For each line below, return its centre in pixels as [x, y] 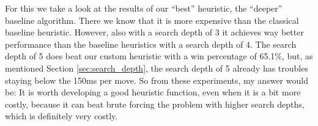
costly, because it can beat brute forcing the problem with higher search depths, [155, 104]
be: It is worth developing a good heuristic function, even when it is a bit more [153, 92]
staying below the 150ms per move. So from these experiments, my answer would [157, 80]
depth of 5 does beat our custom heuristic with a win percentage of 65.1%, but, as [159, 56]
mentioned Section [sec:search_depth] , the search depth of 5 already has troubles [157, 68]
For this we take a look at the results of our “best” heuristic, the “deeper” [144, 8]
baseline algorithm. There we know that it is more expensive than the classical [152, 20]
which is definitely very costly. [61, 116]
